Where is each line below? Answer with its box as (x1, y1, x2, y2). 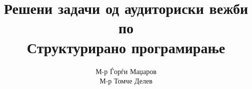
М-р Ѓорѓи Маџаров (95, 66, 156, 76)
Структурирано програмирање (26, 37, 225, 57)
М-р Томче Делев (99, 76, 152, 86)
